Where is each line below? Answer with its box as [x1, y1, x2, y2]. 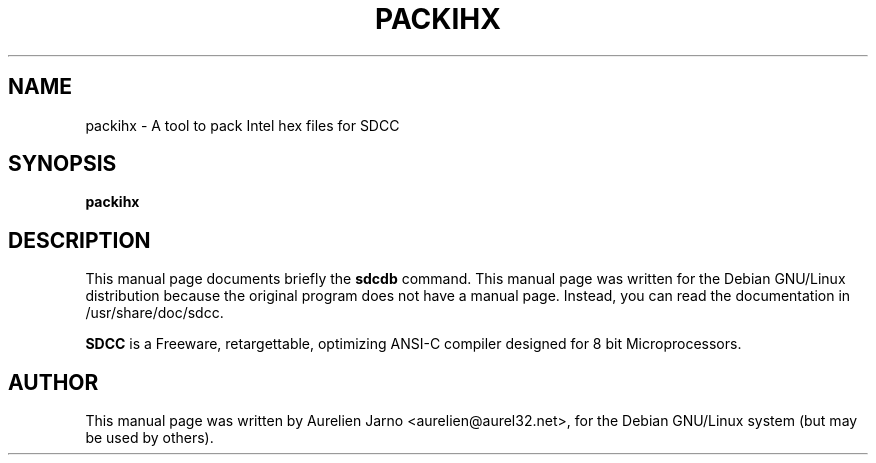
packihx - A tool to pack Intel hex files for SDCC [85, 116, 400, 134]
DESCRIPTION [8, 227, 151, 253]
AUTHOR [8, 369, 99, 395]
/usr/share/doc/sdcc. [85, 304, 224, 322]
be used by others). [85, 429, 214, 447]
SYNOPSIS [8, 151, 117, 177]
